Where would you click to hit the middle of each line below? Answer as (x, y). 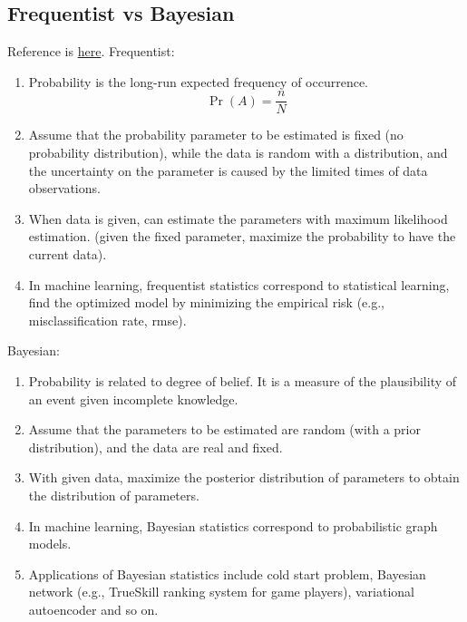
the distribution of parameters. (114, 495)
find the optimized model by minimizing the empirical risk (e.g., (206, 302)
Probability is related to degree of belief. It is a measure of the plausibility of (243, 380)
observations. (64, 188)
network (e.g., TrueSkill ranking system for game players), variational (221, 592)
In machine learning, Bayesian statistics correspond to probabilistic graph (233, 525)
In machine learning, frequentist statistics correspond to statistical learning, (239, 284)
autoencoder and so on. (93, 609)
